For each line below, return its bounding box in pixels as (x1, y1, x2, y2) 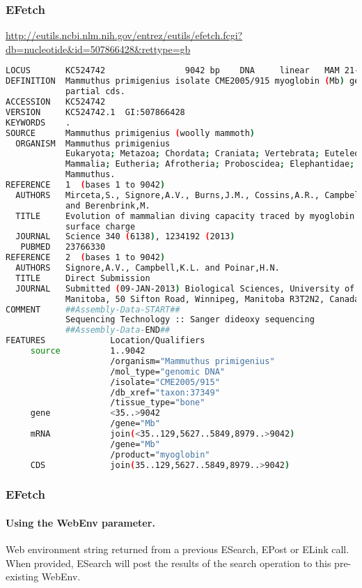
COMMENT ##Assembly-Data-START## (6, 304, 180, 315)
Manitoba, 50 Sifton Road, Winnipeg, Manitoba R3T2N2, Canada (65, 294, 360, 304)
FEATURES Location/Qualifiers (6, 336, 205, 346)
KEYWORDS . (6, 117, 71, 128)
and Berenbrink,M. (65, 200, 150, 211)
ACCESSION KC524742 (6, 97, 106, 107)
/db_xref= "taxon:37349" (110, 387, 220, 398)
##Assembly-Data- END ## (65, 325, 171, 336)
